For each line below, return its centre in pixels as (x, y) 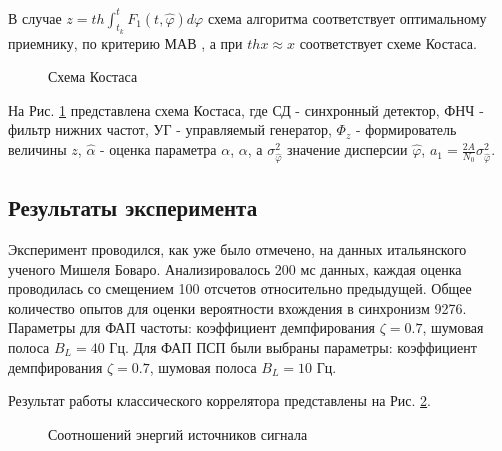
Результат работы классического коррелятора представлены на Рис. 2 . (219, 400)
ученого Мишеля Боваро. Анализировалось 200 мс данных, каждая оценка (235, 268)
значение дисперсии (347, 149)
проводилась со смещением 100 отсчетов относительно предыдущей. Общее (240, 288)
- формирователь (406, 129)
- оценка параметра (158, 149)
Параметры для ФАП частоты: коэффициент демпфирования (192, 327)
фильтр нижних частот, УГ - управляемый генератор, (170, 129)
